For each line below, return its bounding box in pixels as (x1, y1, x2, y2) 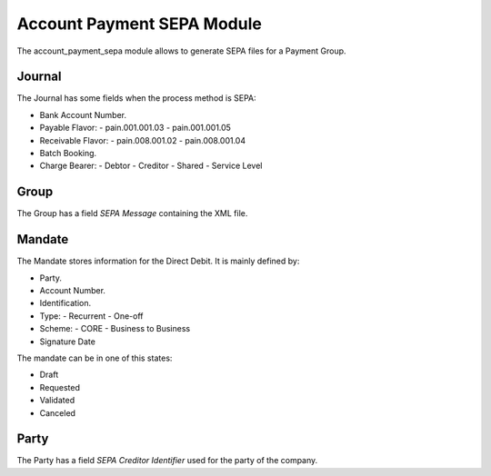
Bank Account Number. (39, 109, 127, 120)
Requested (39, 382, 81, 392)
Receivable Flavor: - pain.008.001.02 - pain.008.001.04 (39, 134, 245, 145)
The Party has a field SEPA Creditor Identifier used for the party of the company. (16, 455, 318, 466)
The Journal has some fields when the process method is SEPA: (16, 93, 256, 104)
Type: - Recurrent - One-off (39, 310, 144, 322)
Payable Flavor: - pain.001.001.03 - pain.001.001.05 (39, 123, 232, 134)
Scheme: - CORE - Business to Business (39, 323, 191, 334)
